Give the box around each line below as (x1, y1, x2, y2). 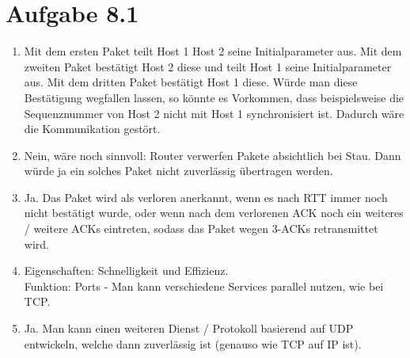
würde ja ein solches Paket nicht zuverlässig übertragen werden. (24, 162, 333, 179)
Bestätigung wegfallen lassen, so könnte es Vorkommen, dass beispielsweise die (24, 89, 404, 105)
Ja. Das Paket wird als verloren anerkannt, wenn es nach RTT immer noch (24, 189, 388, 205)
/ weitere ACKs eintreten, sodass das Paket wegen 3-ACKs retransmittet (24, 220, 378, 237)
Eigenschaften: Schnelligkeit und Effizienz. (24, 262, 229, 279)
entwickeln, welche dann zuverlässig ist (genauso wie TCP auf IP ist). (24, 335, 362, 352)
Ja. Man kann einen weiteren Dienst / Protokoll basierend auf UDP (24, 320, 354, 337)
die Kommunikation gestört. (24, 120, 161, 137)
